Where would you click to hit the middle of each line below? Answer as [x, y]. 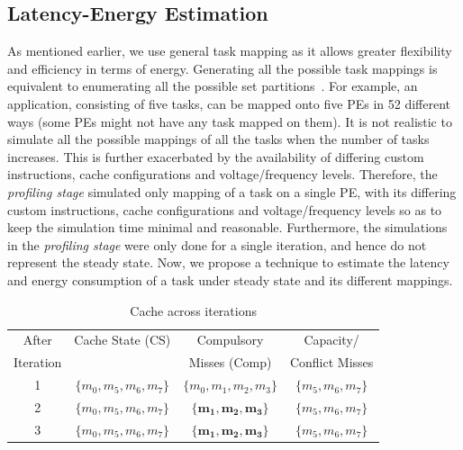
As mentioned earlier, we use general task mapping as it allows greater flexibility [230, 51]
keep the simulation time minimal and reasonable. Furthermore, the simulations [227, 227]
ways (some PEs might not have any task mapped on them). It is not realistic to [230, 121]
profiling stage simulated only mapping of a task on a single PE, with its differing [232, 191]
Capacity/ [331, 340]
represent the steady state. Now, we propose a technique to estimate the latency [228, 262]
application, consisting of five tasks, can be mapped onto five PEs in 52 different [229, 103]
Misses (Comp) [230, 362]
